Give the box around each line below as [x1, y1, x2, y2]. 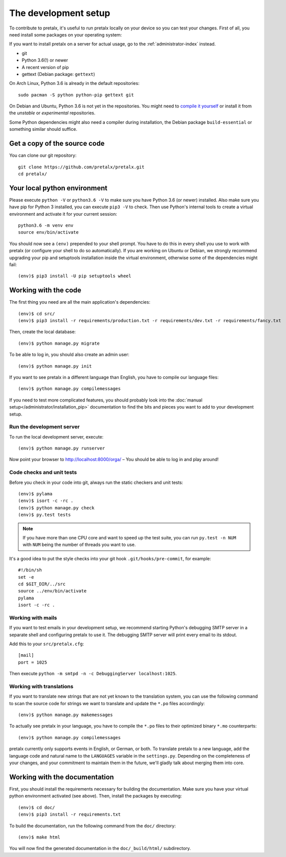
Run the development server [9, 424, 80, 430]
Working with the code [9, 286, 82, 295]
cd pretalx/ [18, 171, 47, 177]
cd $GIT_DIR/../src [18, 581, 66, 587]
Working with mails [9, 614, 57, 621]
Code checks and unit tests [9, 469, 77, 476]
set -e [18, 574, 34, 580]
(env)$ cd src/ [18, 311, 55, 317]
